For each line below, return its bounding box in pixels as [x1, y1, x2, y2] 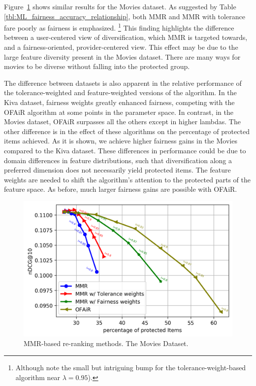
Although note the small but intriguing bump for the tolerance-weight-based [15, 362, 246, 373]
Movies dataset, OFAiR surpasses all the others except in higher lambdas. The [4, 116, 241, 127]
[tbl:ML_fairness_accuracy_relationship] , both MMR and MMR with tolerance [4, 11, 245, 21]
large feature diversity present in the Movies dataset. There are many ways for [4, 51, 241, 62]
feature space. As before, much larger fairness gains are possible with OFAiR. [4, 184, 237, 194]
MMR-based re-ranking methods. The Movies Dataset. [24, 338, 189, 349]
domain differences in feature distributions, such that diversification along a [4, 155, 232, 165]
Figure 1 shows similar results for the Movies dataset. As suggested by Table [4, 1, 236, 11]
